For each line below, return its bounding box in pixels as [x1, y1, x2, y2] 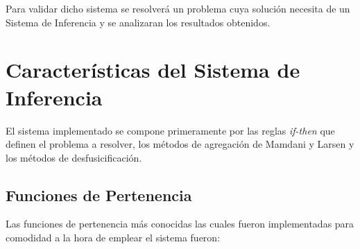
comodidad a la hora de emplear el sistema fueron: [6, 230, 221, 245]
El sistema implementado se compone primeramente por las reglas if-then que [6, 123, 335, 137]
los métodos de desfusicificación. [6, 150, 142, 164]
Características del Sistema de [6, 55, 300, 84]
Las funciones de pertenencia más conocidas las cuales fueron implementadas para [6, 216, 354, 231]
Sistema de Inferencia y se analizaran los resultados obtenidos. [6, 15, 271, 29]
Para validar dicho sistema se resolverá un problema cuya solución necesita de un [6, 1, 350, 15]
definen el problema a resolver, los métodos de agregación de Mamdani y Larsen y [6, 137, 354, 151]
